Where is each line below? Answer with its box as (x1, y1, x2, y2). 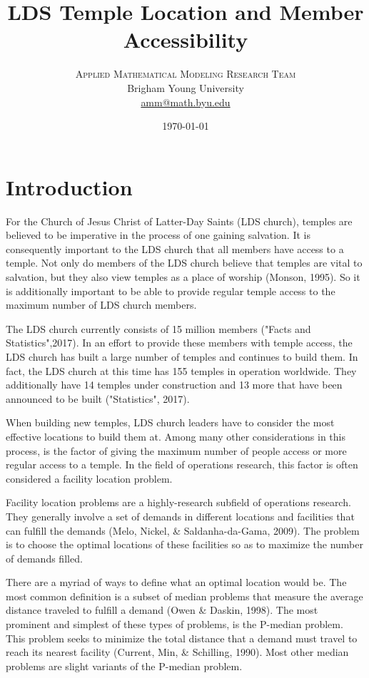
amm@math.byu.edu (141, 94, 231, 109)
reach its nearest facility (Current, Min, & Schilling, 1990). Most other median (6, 644, 349, 659)
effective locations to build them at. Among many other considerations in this (6, 428, 345, 443)
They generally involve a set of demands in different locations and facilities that (6, 508, 355, 523)
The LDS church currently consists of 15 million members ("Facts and (6, 321, 311, 336)
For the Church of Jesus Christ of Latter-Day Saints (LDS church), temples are (6, 213, 353, 228)
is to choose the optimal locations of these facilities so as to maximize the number (6, 537, 364, 552)
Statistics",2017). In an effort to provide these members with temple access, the (6, 335, 353, 350)
